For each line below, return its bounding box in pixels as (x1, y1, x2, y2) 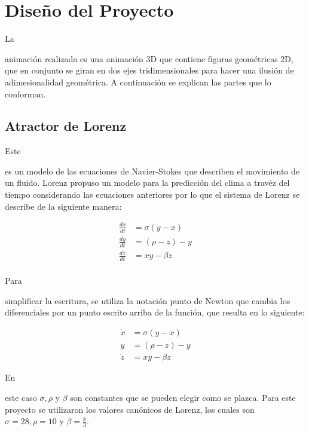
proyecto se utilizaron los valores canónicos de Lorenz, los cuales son (5, 403, 255, 415)
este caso (5, 391, 37, 403)
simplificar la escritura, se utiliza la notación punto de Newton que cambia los (5, 294, 290, 307)
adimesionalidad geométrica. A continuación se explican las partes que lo (5, 75, 271, 88)
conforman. (5, 87, 46, 100)
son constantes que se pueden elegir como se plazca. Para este (70, 391, 296, 403)
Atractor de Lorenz (5, 117, 127, 135)
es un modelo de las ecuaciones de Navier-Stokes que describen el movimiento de (5, 164, 300, 177)
